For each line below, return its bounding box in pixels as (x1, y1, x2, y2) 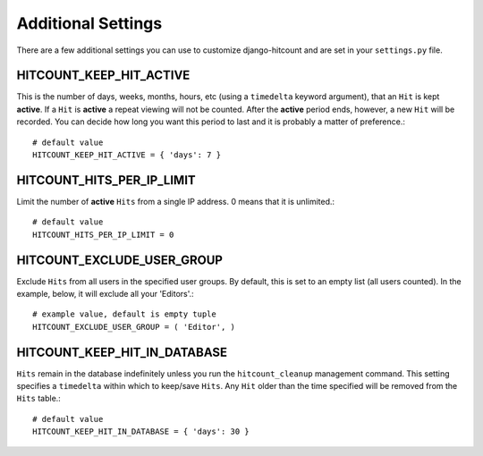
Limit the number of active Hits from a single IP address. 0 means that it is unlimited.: (16, 196, 335, 207)
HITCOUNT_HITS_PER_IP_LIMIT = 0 (32, 229, 174, 240)
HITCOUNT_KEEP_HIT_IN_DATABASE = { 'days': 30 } (32, 426, 250, 437)
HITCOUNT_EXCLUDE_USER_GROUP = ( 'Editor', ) (32, 322, 236, 332)
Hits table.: (16, 393, 62, 404)
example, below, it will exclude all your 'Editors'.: (16, 289, 194, 299)
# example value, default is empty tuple (32, 309, 216, 319)
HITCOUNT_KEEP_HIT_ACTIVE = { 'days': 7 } (32, 150, 222, 160)
